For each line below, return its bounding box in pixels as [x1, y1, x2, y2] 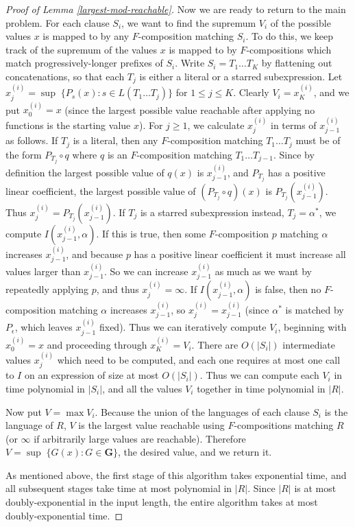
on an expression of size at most [24, 368, 159, 382]
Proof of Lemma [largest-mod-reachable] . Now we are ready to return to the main [5, 2, 346, 16]
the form [5, 147, 42, 161]
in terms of [271, 117, 317, 132]
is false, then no [255, 282, 321, 296]
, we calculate [187, 117, 245, 132]
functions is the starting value [5, 117, 131, 132]
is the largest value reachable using [78, 418, 225, 432]
